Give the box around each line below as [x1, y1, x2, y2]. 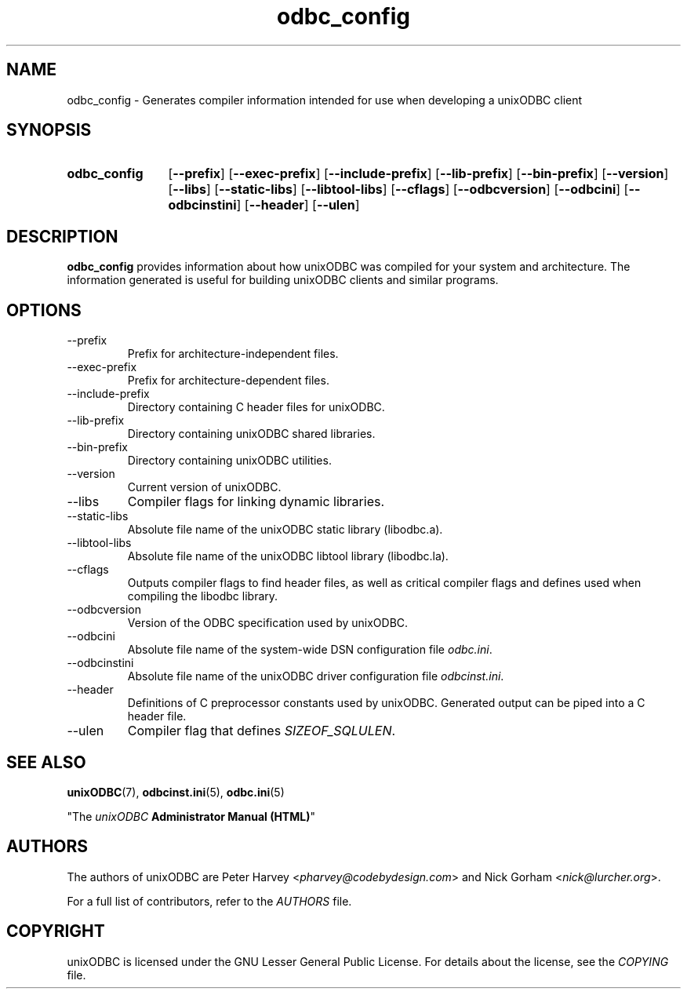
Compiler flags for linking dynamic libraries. [127, 494, 385, 510]
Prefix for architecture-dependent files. [127, 374, 329, 388]
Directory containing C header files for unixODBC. [127, 400, 385, 414]
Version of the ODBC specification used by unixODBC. [127, 616, 409, 630]
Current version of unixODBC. [127, 480, 282, 494]
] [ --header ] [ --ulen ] [236, 197, 360, 213]
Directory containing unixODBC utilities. [127, 454, 332, 468]
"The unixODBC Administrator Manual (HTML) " [67, 809, 315, 823]
